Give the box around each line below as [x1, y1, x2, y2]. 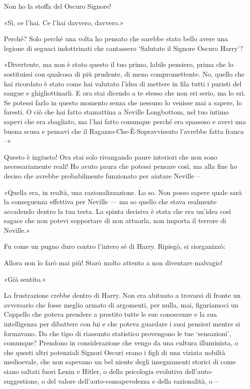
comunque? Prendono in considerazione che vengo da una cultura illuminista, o [4, 338, 238, 348]
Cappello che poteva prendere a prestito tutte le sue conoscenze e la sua [4, 309, 217, 319]
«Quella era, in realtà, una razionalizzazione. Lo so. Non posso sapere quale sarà [4, 187, 242, 197]
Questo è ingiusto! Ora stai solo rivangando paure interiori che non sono [4, 151, 218, 162]
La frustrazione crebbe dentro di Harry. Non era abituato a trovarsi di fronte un [4, 290, 241, 300]
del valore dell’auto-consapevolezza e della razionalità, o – [47, 375, 218, 386]
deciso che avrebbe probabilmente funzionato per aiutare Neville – [4, 170, 200, 180]
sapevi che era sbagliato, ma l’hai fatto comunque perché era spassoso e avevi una [4, 116, 246, 126]
